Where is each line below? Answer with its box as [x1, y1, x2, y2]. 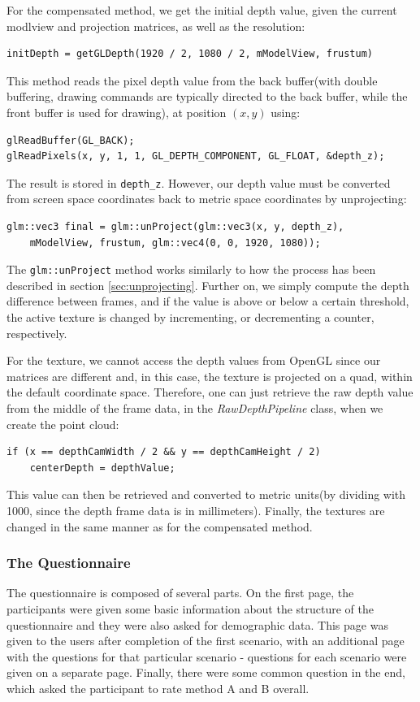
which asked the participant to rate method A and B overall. [6, 679, 310, 696]
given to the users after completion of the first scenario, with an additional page [6, 632, 405, 649]
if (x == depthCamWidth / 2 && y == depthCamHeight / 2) [6, 446, 321, 458]
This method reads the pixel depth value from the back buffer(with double [6, 71, 378, 89]
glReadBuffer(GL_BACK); [6, 134, 135, 146]
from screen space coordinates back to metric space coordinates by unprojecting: [6, 190, 407, 207]
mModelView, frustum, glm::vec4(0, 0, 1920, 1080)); [29, 236, 321, 249]
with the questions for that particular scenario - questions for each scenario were [6, 648, 407, 665]
